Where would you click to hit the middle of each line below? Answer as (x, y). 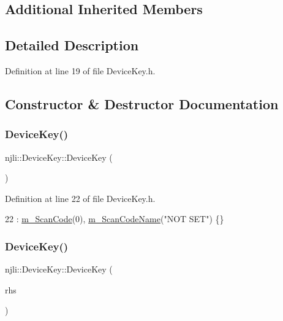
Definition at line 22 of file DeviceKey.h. (80, 198)
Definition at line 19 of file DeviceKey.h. (80, 70)
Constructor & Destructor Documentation (142, 103)
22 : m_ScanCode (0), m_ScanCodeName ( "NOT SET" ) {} (115, 219)
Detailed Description (72, 45)
